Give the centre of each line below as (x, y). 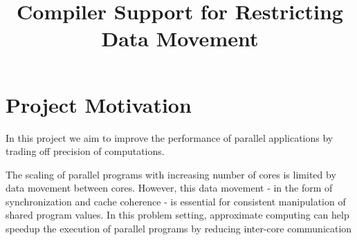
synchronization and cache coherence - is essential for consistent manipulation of (176, 201)
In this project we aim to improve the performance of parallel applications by (170, 137)
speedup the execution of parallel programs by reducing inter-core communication (179, 229)
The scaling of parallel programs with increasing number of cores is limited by (171, 174)
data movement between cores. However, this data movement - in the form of (169, 188)
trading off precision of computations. (85, 151)
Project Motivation (99, 104)
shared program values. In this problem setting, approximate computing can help (177, 215)
